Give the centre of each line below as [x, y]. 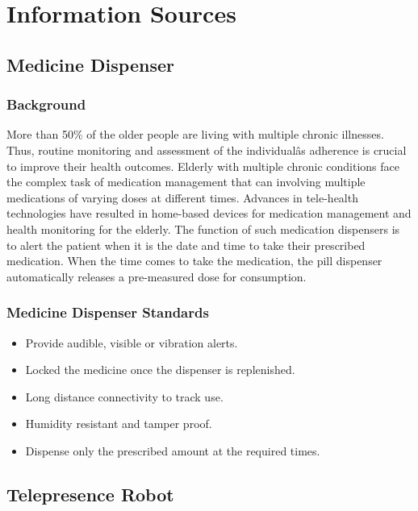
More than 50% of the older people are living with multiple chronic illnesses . [195, 134]
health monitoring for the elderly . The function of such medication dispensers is [203, 228]
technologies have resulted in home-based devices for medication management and [209, 213]
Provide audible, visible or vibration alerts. [132, 342]
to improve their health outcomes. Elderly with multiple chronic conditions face [203, 166]
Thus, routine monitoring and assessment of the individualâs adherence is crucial [207, 150]
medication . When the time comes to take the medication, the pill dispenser [194, 261]
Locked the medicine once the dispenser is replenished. [160, 370]
